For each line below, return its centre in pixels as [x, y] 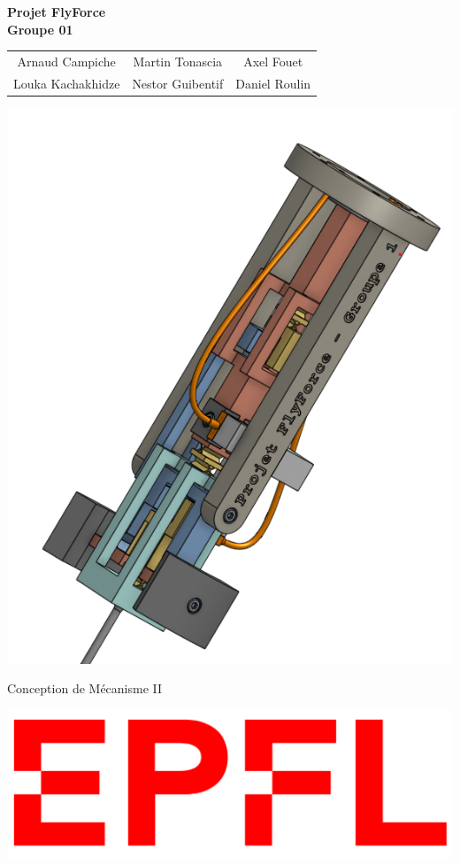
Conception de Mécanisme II [85, 688]
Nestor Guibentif [178, 83]
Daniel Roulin [273, 83]
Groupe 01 [40, 29]
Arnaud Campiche [66, 61]
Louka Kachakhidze [67, 83]
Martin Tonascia [178, 61]
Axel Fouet [273, 61]
